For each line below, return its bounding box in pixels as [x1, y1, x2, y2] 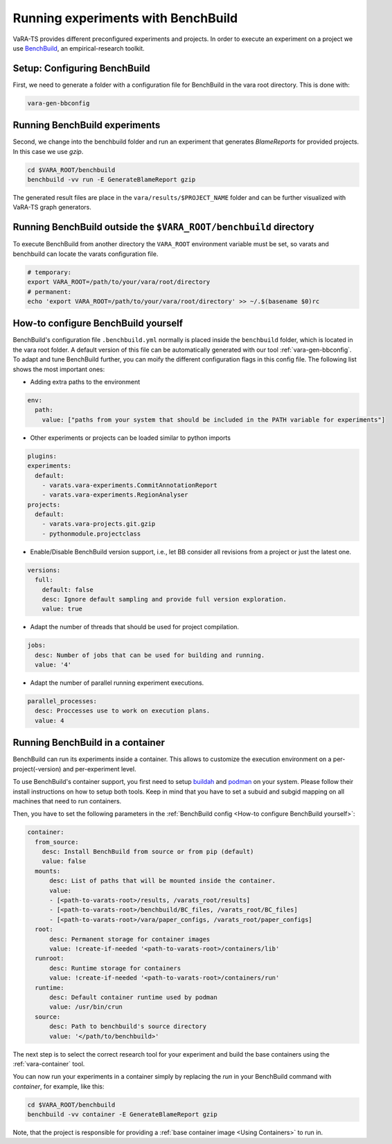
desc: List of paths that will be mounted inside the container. [49, 877, 276, 885]
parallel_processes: [27, 697, 97, 706]
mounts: [35, 867, 61, 875]
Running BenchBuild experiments [12, 119, 161, 131]
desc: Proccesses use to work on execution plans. [35, 707, 211, 715]
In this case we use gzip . [12, 147, 84, 155]
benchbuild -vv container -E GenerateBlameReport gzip [27, 1111, 217, 1118]
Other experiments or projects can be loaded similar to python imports [30, 434, 231, 442]
